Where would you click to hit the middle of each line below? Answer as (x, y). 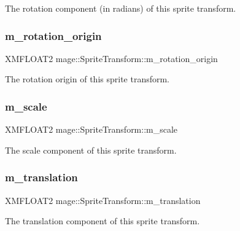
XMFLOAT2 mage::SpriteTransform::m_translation (103, 200)
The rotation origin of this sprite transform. (87, 79)
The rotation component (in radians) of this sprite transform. (121, 8)
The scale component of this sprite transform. (91, 150)
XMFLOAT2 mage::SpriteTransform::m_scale (91, 129)
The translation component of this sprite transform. (103, 221)
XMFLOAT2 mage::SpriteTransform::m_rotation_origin (111, 58)
